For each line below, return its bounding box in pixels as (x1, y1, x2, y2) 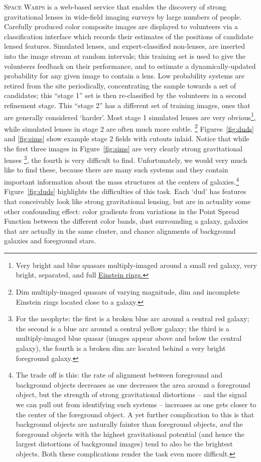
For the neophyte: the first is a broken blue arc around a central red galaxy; (16, 313, 249, 324)
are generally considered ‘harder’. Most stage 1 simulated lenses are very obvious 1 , (4, 110, 256, 122)
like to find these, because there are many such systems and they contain (4, 164, 228, 175)
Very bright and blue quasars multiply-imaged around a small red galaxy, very (16, 259, 257, 270)
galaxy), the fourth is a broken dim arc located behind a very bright (16, 343, 226, 353)
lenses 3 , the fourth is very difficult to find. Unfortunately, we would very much (4, 153, 247, 165)
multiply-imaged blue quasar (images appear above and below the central (16, 333, 242, 343)
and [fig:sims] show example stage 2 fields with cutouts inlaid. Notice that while (4, 133, 249, 144)
